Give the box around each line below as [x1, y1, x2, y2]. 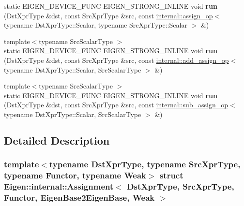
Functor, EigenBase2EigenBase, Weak [4, 191, 155, 203]
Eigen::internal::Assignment [4, 180, 114, 192]
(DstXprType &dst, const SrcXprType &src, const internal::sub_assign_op [4, 100, 229, 110]
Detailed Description [4, 132, 110, 147]
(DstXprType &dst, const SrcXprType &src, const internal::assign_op [4, 10, 213, 20]
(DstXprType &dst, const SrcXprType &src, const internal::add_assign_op [4, 55, 229, 65]
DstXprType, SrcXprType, [127, 180, 234, 192]
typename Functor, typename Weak [4, 169, 147, 181]
